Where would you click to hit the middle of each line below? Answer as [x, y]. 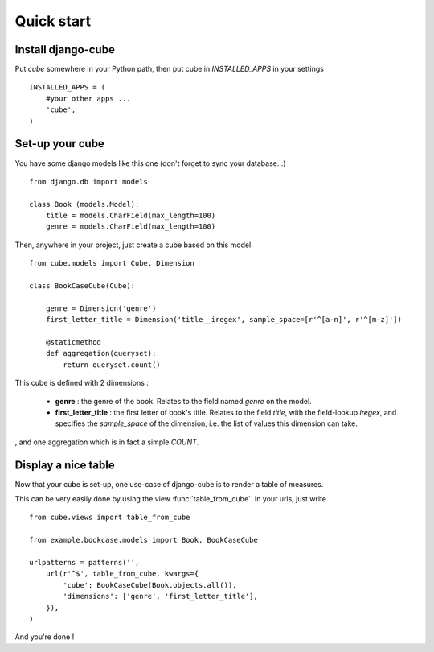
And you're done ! [45, 637]
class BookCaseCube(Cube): [82, 286]
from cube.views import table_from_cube [110, 518]
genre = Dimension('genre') [101, 308]
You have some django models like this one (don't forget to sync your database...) [150, 163]
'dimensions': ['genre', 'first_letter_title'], [161, 596]
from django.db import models [89, 182]
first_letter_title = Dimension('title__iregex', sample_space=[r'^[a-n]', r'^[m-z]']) [223, 320]
